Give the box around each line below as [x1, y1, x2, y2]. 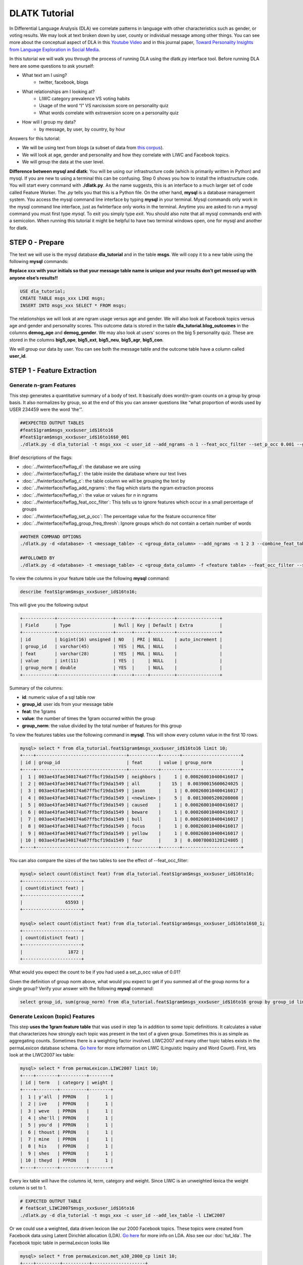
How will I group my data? [22, 119, 76, 125]
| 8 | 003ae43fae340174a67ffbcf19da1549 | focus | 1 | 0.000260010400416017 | [20, 823, 244, 829]
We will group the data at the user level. [22, 159, 105, 165]
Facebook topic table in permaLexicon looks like [9, 1240, 110, 1246]
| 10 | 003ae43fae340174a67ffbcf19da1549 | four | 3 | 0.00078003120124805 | [20, 837, 244, 844]
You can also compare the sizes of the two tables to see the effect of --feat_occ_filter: [9, 858, 189, 864]
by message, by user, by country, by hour [39, 126, 126, 132]
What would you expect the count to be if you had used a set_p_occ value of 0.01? [9, 969, 181, 975]
